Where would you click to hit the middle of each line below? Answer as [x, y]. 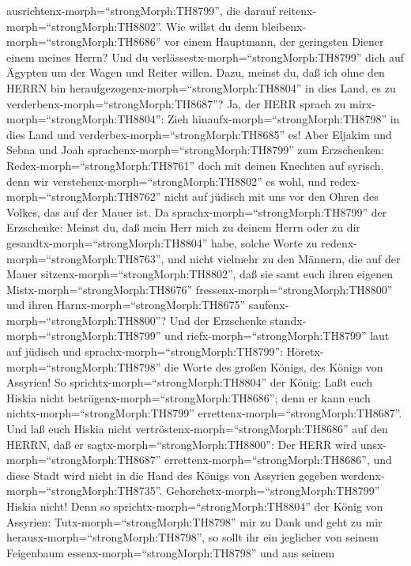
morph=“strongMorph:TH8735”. [85, 491]
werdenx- [363, 475]
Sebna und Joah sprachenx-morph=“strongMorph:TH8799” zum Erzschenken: [196, 150]
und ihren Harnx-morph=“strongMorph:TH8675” [126, 305]
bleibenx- [284, 26]
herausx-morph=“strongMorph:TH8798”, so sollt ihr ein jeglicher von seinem [192, 537]
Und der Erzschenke [218, 320]
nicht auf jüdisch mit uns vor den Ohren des [271, 196]
